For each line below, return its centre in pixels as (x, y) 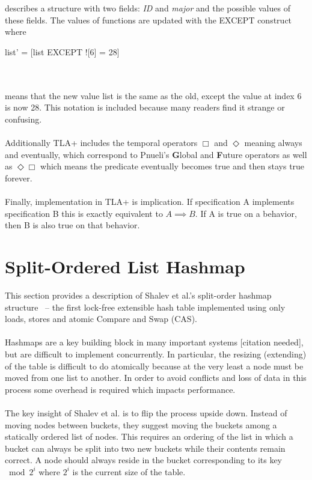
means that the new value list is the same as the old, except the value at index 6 (153, 95)
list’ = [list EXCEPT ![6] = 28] (62, 51)
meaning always (273, 143)
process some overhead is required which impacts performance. (120, 389)
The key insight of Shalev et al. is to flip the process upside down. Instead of (146, 412)
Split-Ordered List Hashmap (125, 266)
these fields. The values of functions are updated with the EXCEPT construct (148, 20)
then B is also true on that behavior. (72, 225)
